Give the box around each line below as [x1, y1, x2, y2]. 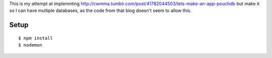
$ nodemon [18, 42, 42, 48]
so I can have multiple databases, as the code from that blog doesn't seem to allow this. [9, 7, 192, 13]
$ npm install [18, 35, 53, 41]
